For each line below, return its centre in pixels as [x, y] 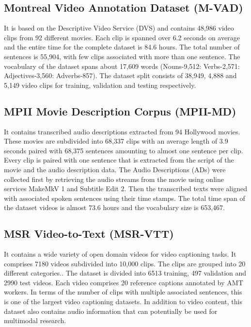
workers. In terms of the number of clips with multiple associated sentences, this [123, 292]
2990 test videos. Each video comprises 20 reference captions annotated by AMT [124, 282]
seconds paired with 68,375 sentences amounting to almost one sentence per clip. [124, 150]
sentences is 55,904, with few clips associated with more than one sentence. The [122, 56]
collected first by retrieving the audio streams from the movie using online [114, 179]
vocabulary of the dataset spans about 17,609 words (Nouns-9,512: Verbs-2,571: [122, 66]
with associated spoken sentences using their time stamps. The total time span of [125, 198]
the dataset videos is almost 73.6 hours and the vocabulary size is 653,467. [114, 207]
